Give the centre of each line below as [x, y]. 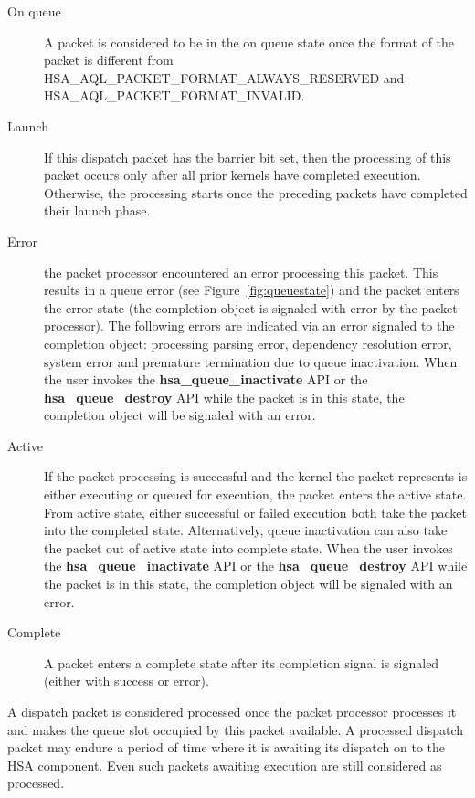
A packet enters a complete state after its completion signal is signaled [242, 662]
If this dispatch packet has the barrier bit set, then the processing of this [248, 157]
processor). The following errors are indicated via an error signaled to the [249, 325]
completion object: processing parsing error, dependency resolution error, [248, 343]
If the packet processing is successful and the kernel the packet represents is [256, 476]
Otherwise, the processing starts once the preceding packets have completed [256, 192]
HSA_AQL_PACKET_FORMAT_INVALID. [174, 95]
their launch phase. [97, 210]
